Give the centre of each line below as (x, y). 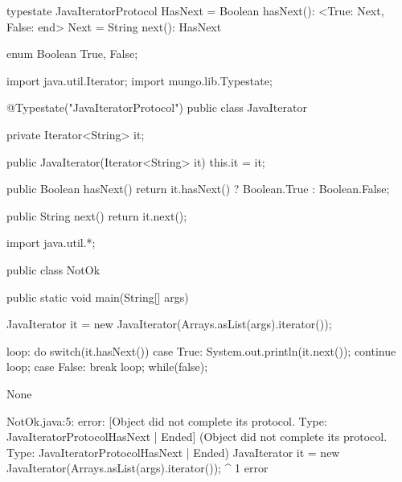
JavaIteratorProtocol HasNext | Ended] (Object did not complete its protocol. (197, 437)
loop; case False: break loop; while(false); (107, 367)
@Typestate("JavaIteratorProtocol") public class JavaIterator (157, 107)
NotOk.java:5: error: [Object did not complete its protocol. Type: (167, 420)
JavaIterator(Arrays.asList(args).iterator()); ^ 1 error (137, 468)
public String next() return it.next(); (97, 215)
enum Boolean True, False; (72, 54)
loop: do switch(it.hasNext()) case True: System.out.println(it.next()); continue (201, 350)
